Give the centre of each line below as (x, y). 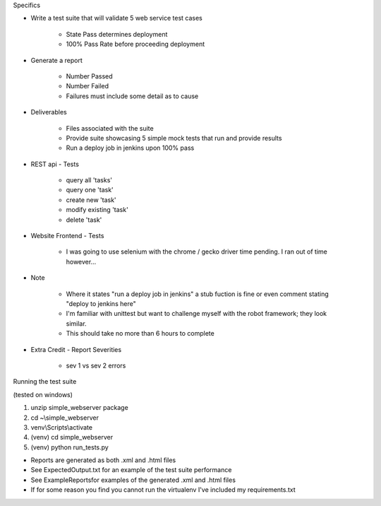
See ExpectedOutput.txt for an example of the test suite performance (131, 470)
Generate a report (56, 60)
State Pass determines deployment (117, 34)
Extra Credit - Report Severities (76, 349)
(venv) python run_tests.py (69, 447)
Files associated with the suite (110, 128)
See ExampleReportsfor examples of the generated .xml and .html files (133, 480)
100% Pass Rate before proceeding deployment (135, 44)
